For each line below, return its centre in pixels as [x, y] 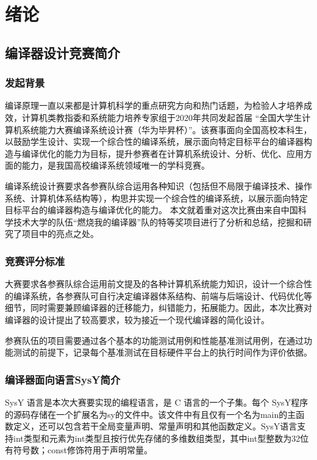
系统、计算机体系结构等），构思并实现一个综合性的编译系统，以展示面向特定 [156, 198]
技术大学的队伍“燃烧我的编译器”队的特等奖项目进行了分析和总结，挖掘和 [158, 221]
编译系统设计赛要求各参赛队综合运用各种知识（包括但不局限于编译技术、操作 [158, 185]
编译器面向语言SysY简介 [63, 379]
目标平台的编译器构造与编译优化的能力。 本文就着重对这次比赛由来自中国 [151, 210]
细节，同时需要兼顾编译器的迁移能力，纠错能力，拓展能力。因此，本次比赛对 [158, 308]
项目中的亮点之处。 [60, 234]
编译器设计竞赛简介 [62, 52]
